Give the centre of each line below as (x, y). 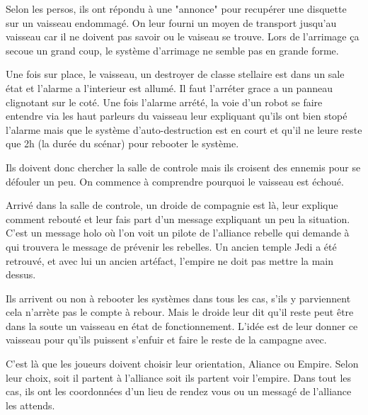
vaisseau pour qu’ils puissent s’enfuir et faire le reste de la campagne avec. (166, 340)
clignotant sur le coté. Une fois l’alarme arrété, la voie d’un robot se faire (164, 102)
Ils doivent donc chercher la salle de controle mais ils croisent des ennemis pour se (183, 167)
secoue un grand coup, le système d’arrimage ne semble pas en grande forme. (172, 50)
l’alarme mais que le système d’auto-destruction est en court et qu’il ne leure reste (184, 129)
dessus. (21, 274)
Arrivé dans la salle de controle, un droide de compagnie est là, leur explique (172, 205)
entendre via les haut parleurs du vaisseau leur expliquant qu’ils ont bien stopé (177, 116)
